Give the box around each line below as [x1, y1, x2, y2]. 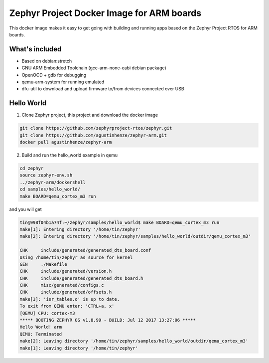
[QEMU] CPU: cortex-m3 [19, 310, 75, 316]
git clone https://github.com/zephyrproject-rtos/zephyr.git [19, 125, 172, 131]
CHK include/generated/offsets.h [19, 289, 112, 295]
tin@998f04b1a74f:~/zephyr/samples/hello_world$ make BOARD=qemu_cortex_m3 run [19, 219, 220, 225]
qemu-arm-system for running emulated [21, 79, 105, 85]
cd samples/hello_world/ [19, 186, 81, 192]
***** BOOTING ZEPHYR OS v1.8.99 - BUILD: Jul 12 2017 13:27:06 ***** [19, 317, 196, 323]
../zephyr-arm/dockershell [19, 180, 86, 185]
